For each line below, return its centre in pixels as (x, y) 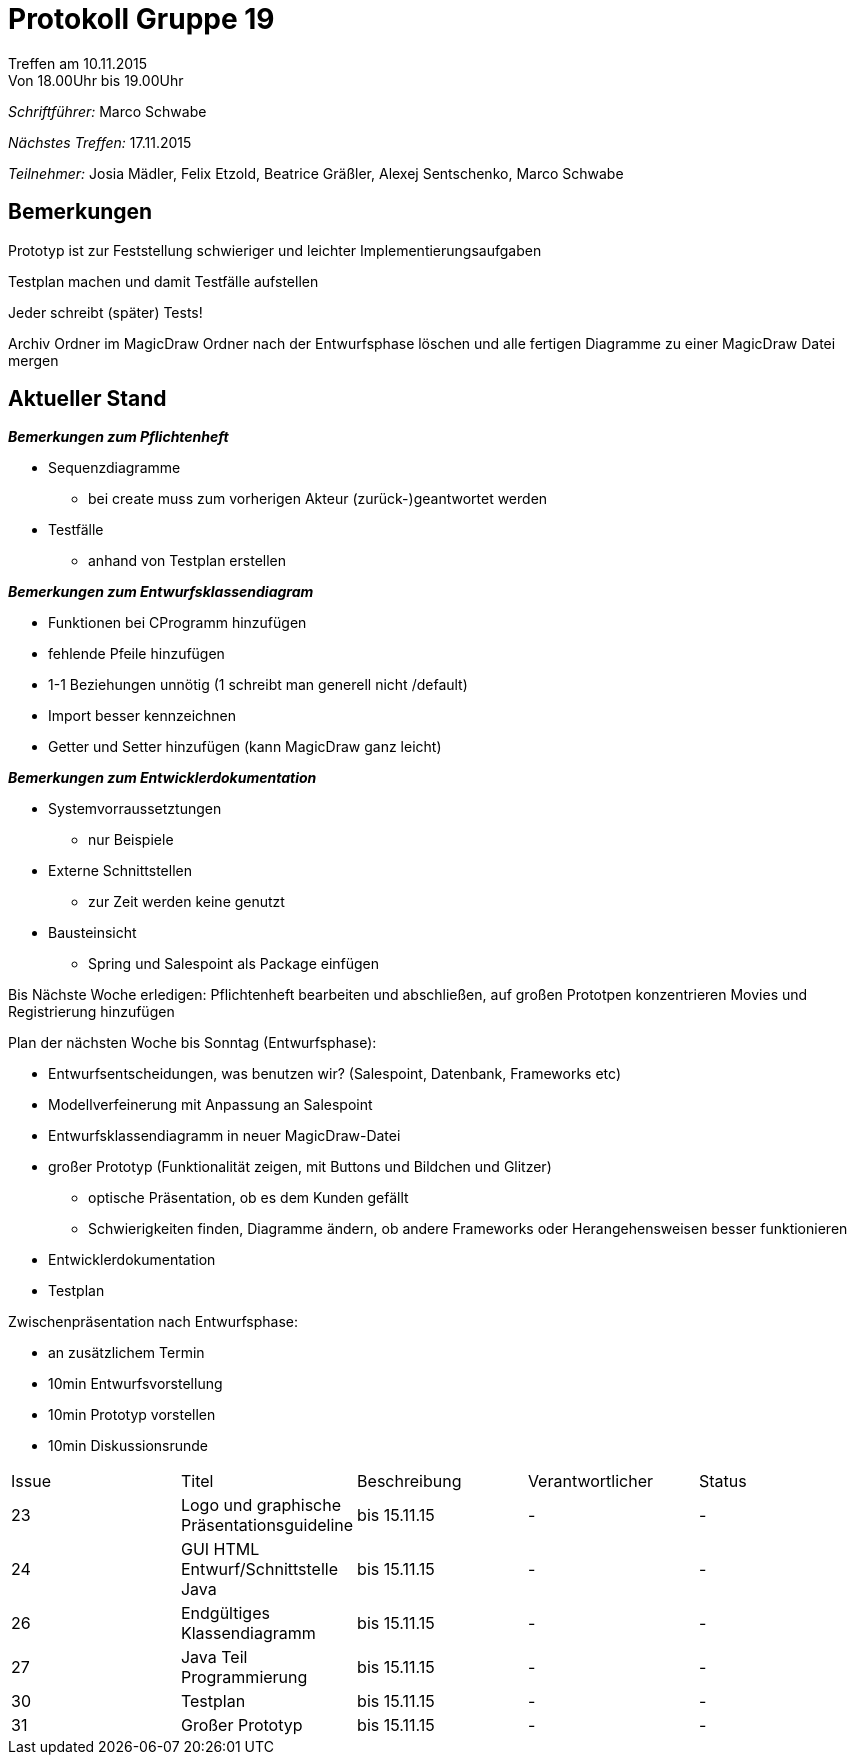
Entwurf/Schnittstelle (259, 1569)
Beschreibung (409, 1481)
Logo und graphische (261, 1505)
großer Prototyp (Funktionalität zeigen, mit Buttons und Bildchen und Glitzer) (300, 1167)
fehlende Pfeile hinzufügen (136, 654)
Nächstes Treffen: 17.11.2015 (100, 142)
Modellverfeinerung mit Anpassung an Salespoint (210, 1105)
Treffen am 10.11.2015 (78, 63)
